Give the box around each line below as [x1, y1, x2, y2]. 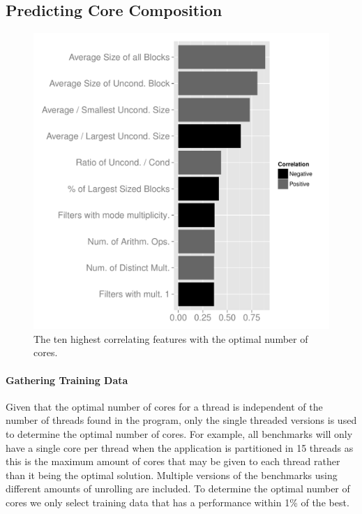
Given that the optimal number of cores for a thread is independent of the [6, 399, 323, 413]
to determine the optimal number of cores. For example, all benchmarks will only [6, 426, 353, 441]
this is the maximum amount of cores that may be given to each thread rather [6, 454, 340, 469]
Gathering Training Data [6, 372, 128, 387]
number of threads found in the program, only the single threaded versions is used [6, 413, 357, 427]
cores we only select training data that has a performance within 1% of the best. [6, 494, 349, 509]
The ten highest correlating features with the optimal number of [33, 331, 308, 346]
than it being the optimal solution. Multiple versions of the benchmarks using [6, 467, 338, 482]
